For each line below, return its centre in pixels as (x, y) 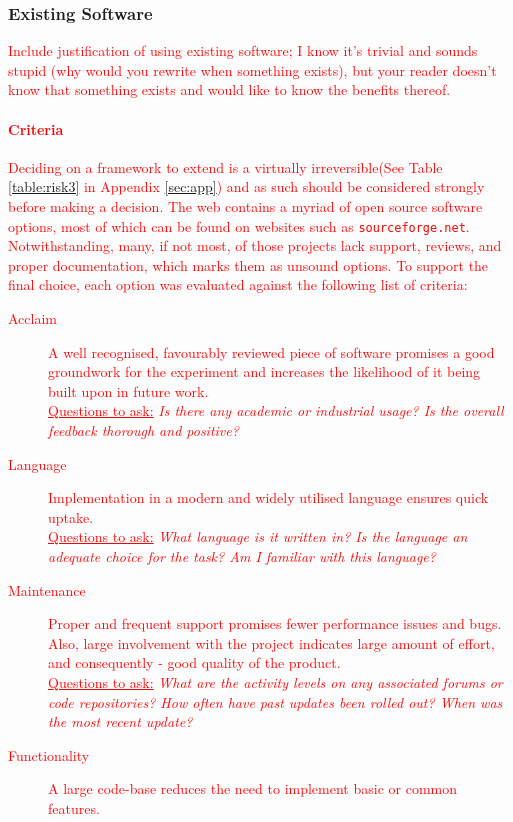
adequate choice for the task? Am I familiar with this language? (242, 555)
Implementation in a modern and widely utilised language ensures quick (268, 497)
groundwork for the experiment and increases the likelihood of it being (264, 371)
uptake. (71, 516)
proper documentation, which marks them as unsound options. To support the (248, 264)
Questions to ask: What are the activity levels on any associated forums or (275, 681)
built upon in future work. (128, 390)
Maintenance (47, 589)
